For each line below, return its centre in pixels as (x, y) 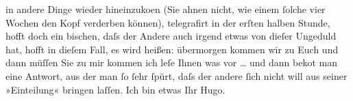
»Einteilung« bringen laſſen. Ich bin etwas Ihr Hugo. (115, 89)
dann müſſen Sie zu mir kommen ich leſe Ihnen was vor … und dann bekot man (171, 62)
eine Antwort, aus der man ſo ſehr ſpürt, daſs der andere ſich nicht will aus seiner (176, 75)
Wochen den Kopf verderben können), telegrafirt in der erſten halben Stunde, (168, 22)
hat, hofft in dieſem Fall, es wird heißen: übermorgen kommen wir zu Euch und (172, 49)
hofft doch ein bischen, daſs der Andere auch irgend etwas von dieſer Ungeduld (171, 36)
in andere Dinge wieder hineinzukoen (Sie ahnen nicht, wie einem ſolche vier (166, 9)
